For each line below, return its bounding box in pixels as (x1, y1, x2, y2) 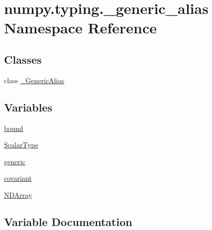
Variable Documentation (4, 214, 132, 229)
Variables (4, 99, 53, 115)
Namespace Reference (4, 17, 157, 38)
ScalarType (4, 139, 38, 150)
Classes (4, 51, 42, 67)
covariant (4, 173, 32, 183)
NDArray (4, 189, 32, 200)
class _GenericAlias (4, 75, 64, 85)
